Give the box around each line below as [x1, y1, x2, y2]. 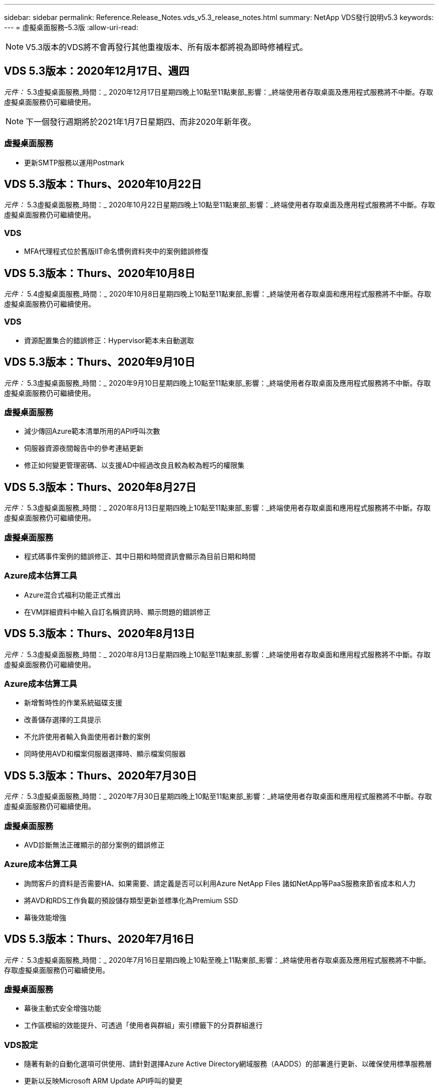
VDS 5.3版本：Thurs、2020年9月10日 [4, 356, 195, 369]
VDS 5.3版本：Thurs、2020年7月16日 [4, 933, 194, 946]
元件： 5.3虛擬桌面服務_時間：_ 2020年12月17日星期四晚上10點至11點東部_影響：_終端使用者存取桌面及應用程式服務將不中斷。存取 [4, 87, 433, 96]
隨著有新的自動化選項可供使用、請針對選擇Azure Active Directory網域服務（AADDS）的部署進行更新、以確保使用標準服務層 [24, 1059, 432, 1068]
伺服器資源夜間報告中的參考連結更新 [24, 444, 143, 453]
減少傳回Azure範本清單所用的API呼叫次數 [24, 427, 160, 436]
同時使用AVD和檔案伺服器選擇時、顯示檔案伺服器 [24, 749, 186, 758]
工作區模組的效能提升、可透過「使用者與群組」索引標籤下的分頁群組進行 [24, 1021, 263, 1030]
